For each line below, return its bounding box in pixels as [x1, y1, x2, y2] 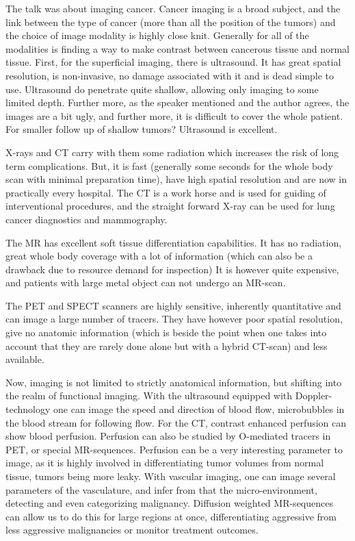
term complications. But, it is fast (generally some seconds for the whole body [5, 158, 333, 173]
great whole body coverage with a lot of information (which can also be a [5, 249, 313, 263]
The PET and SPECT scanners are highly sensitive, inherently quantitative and [5, 298, 341, 312]
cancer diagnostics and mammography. [5, 212, 168, 226]
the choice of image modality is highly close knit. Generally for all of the [5, 28, 309, 42]
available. [5, 352, 44, 366]
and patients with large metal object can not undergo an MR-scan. [5, 275, 286, 290]
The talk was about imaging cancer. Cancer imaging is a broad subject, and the [5, 1, 341, 15]
